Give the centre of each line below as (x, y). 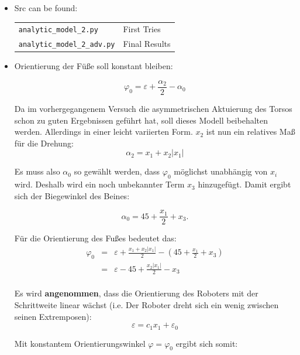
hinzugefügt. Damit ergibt (244, 184)
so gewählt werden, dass (117, 171)
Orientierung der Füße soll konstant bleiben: (94, 66)
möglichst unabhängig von (221, 171)
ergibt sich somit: (207, 343)
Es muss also (37, 171)
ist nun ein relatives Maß (251, 132)
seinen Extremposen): (53, 316)
